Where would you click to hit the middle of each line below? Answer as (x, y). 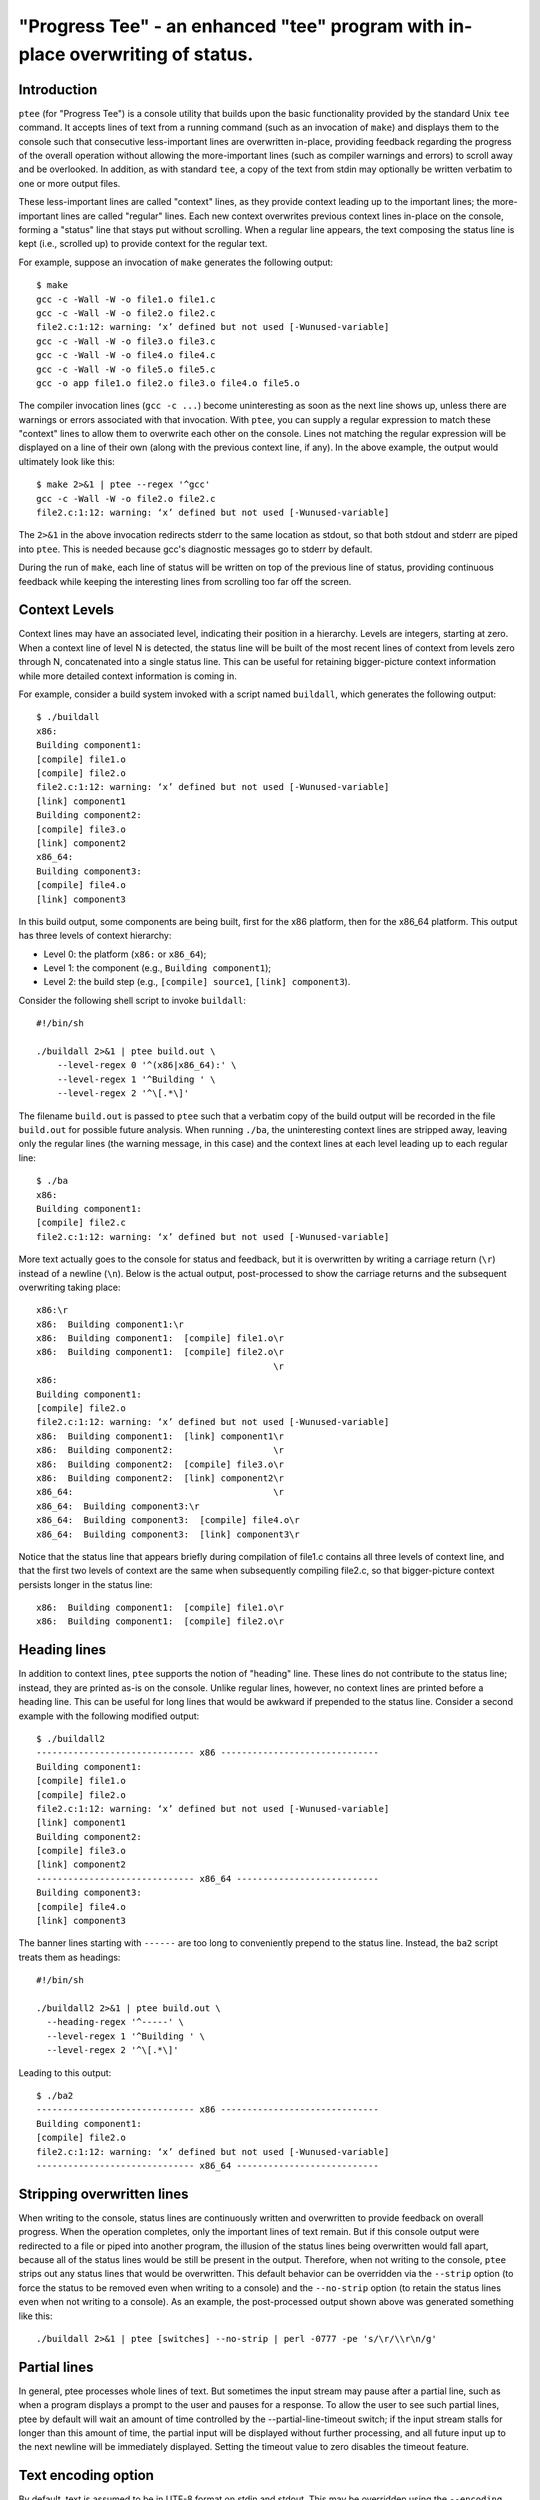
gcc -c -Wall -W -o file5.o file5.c (126, 369)
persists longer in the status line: (85, 1584)
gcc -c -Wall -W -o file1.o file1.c (126, 299)
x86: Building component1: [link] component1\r (160, 1436)
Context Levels (66, 610)
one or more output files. (69, 183)
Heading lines (62, 1650)
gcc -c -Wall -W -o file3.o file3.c (126, 341)
